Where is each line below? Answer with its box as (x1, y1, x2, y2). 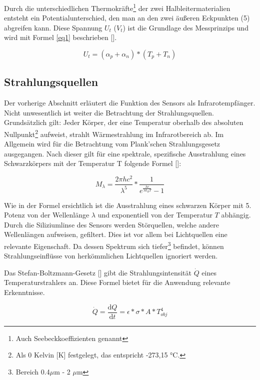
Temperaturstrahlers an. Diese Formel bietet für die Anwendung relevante (4, 277, 230, 287)
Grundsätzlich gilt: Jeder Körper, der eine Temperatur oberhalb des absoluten (4, 117, 243, 127)
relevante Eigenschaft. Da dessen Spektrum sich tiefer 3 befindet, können (4, 239, 224, 251)
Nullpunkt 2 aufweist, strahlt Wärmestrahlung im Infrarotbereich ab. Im (4, 127, 224, 139)
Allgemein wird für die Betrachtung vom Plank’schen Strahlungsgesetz (4, 138, 220, 149)
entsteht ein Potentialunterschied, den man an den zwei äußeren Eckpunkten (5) (4, 12, 250, 23)
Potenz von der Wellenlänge (4, 209, 89, 220)
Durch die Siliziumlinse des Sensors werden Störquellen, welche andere (4, 219, 219, 229)
